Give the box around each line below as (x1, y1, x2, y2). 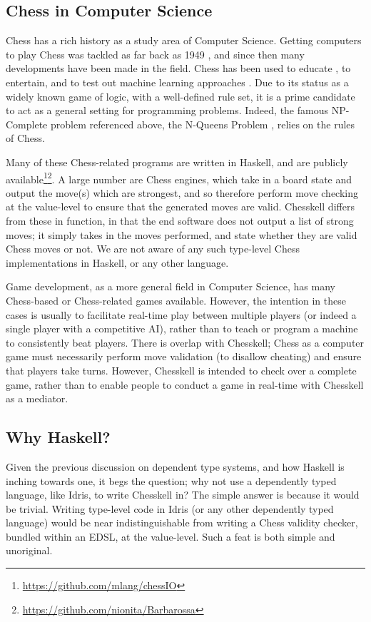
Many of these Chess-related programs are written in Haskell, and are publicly (6, 154, 348, 169)
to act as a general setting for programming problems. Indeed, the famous (6, 103, 328, 118)
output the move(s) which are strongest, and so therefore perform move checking (6, 185, 359, 200)
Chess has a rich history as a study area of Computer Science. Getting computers (6, 33, 362, 48)
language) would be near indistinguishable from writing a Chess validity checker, (6, 515, 358, 530)
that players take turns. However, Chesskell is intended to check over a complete (6, 362, 357, 377)
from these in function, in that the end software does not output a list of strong (6, 213, 354, 228)
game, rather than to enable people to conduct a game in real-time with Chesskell (6, 377, 364, 392)
